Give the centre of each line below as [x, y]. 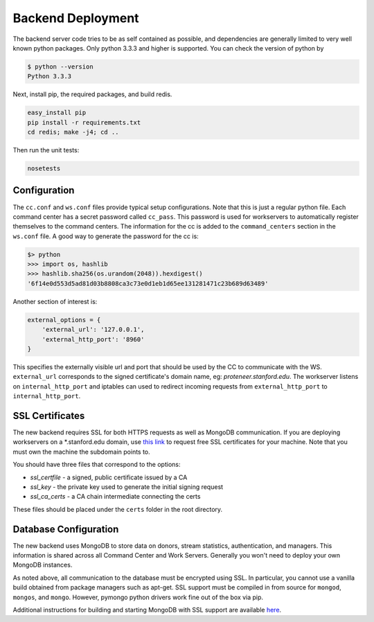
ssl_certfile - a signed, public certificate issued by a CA [109, 477]
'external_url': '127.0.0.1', [93, 330]
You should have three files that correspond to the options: [97, 465]
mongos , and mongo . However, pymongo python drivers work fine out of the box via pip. [138, 597]
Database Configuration [66, 529]
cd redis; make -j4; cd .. [73, 132]
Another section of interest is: [55, 301]
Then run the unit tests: [46, 150]
